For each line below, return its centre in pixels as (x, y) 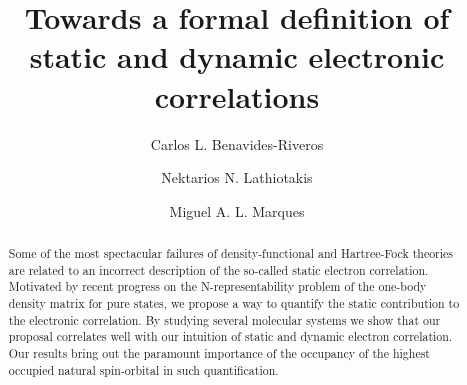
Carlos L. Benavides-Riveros (237, 143)
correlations (237, 95)
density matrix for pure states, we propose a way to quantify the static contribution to (234, 303)
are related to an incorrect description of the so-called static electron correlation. (218, 269)
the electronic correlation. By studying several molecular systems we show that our (224, 319)
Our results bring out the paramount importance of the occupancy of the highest (219, 353)
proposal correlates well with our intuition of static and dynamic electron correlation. (230, 336)
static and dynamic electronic (237, 56)
